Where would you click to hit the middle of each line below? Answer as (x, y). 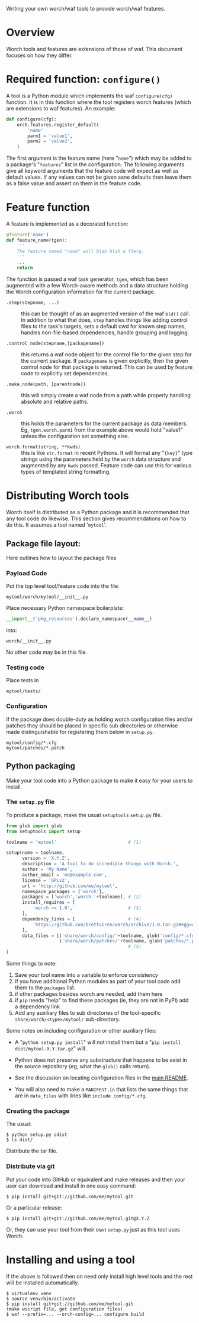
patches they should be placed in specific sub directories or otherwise (92, 725)
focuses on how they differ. (39, 55)
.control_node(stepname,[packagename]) (55, 344)
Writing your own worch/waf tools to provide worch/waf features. (86, 9)
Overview (31, 33)
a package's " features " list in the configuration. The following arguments (95, 164)
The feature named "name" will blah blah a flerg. (81, 251)
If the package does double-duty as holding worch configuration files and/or (99, 719)
